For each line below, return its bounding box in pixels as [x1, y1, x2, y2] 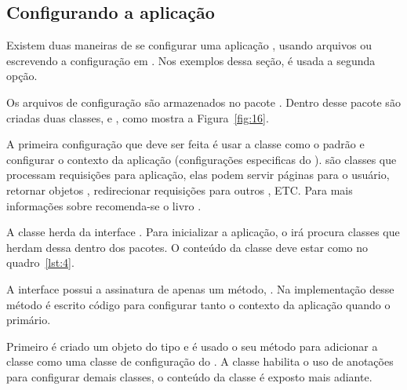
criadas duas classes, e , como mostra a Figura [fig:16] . [6, 109, 269, 126]
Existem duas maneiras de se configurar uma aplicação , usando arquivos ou [6, 37, 372, 53]
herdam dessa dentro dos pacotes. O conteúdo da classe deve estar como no [6, 239, 369, 255]
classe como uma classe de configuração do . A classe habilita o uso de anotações [6, 353, 394, 370]
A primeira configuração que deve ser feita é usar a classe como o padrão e [6, 136, 365, 152]
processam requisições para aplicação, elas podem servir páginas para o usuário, [6, 166, 390, 183]
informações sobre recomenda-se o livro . [6, 197, 202, 213]
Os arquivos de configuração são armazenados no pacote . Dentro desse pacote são [6, 93, 401, 110]
